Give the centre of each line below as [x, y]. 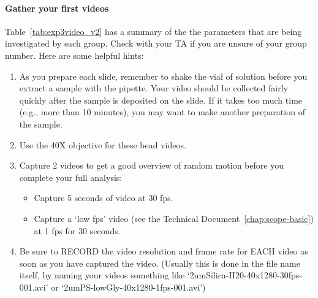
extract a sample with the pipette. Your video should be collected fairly [153, 88]
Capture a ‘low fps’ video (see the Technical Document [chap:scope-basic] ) [174, 218]
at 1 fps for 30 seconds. [77, 230]
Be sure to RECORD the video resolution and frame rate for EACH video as [164, 251]
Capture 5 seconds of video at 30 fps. [104, 198]
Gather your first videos [57, 8]
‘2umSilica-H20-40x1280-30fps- [244, 275]
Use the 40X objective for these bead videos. [103, 144]
